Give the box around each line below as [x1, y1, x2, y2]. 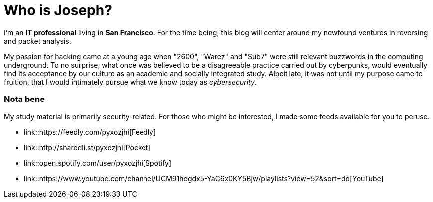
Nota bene [4, 94, 45, 104]
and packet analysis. [4, 36, 71, 45]
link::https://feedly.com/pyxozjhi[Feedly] [24, 127, 156, 136]
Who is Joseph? [4, 2, 112, 19]
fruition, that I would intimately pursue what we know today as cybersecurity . [4, 77, 257, 86]
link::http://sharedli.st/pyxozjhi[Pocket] [24, 143, 151, 152]
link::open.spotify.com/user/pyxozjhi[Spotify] [24, 158, 172, 167]
